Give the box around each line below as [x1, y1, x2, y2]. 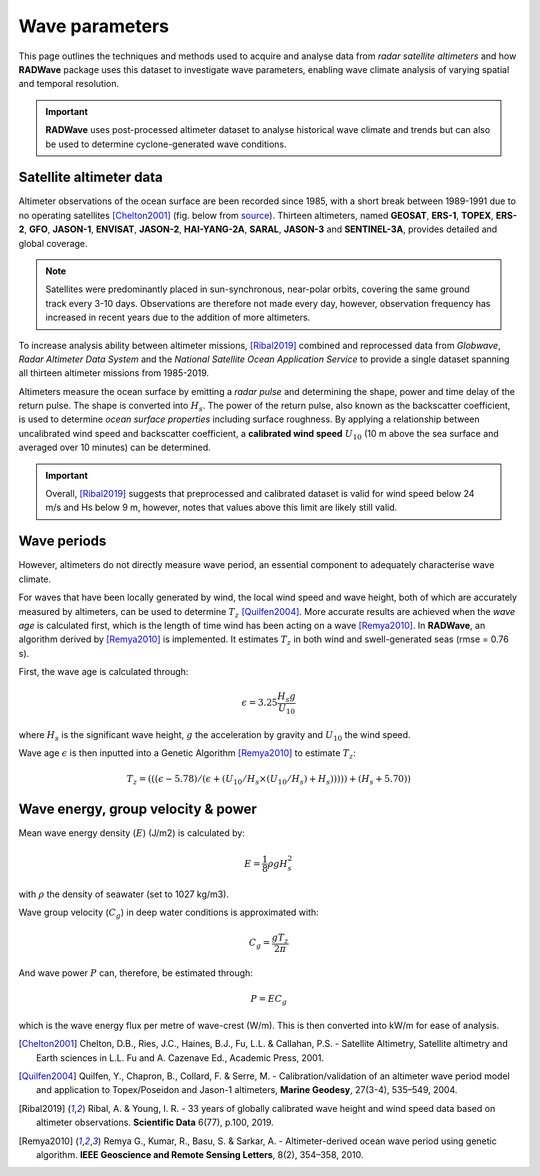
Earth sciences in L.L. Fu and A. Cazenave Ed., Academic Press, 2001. [36, 1051, 325, 1064]
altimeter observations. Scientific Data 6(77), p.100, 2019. [36, 1116, 274, 1129]
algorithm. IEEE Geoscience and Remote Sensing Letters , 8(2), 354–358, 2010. [36, 1148, 364, 1160]
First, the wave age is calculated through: [18, 666, 189, 678]
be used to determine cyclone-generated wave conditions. [45, 138, 287, 150]
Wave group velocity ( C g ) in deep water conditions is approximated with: [18, 906, 319, 921]
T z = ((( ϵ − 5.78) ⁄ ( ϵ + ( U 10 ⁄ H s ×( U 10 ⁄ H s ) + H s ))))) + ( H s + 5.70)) [126, 773, 412, 787]
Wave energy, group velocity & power [18, 801, 257, 818]
